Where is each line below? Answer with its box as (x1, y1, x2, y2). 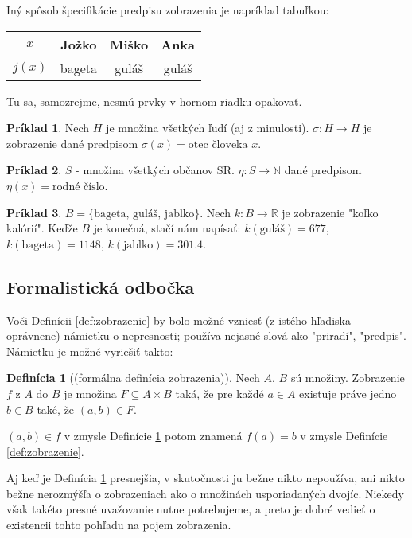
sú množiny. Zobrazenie (290, 369, 405, 386)
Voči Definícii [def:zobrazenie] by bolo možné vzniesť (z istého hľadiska (6, 311, 351, 328)
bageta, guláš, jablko (94, 208, 195, 220)
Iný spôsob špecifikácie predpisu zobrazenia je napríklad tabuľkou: (6, 2, 329, 18)
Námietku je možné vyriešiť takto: (6, 342, 173, 359)
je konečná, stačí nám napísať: (93, 220, 241, 236)
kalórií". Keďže (6, 220, 78, 236)
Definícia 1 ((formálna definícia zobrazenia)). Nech (6, 369, 260, 386)
